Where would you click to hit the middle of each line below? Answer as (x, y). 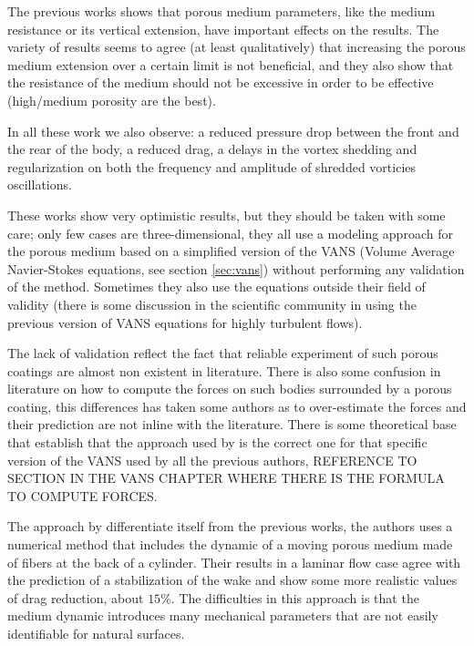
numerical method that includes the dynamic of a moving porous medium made (230, 544)
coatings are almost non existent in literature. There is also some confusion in (224, 370)
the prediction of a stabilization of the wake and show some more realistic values (232, 580)
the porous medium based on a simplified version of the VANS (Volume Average (231, 251)
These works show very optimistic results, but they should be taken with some (227, 215)
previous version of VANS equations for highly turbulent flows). (185, 322)
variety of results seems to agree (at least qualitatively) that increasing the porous (237, 47)
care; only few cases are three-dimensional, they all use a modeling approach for (230, 233)
